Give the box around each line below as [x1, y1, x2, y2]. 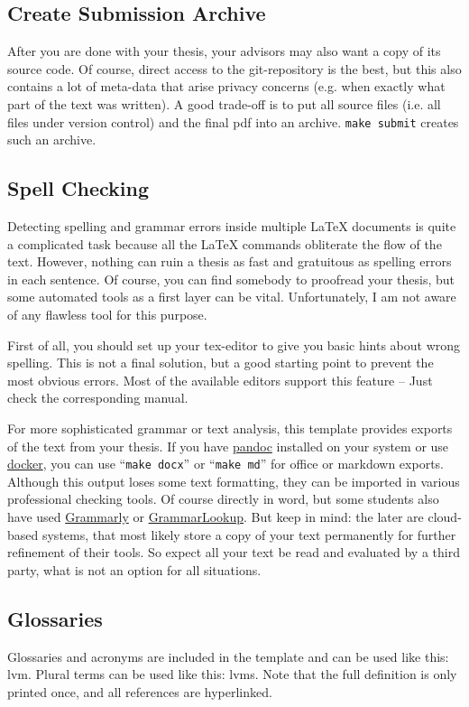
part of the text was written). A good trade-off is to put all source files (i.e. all [7, 94, 441, 113]
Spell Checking [7, 174, 149, 202]
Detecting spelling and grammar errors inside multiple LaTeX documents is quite [7, 217, 456, 236]
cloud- [428, 507, 462, 526]
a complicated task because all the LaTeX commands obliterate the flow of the [7, 234, 442, 253]
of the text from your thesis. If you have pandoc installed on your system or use [7, 436, 449, 455]
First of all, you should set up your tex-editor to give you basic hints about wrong [7, 335, 461, 354]
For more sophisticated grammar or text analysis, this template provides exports [7, 418, 453, 437]
